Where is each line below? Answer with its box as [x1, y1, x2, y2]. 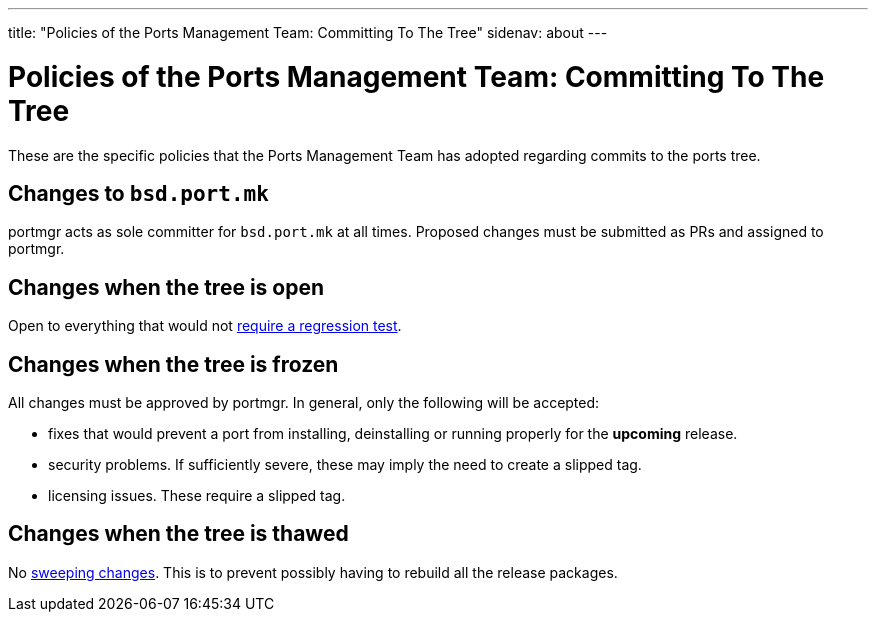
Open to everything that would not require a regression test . [8, 317, 402, 335]
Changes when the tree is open [8, 274, 325, 300]
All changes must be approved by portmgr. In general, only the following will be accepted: [8, 394, 600, 412]
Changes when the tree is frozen [8, 351, 339, 377]
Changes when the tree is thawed [8, 521, 349, 547]
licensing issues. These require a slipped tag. [48, 487, 346, 505]
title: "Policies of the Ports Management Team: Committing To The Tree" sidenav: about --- [8, 24, 608, 41]
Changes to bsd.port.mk [8, 180, 269, 206]
